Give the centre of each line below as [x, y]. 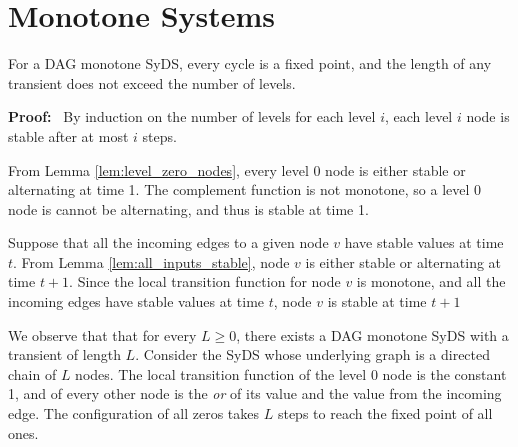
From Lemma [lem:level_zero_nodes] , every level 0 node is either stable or [237, 169]
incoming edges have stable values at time [136, 301]
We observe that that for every [102, 334]
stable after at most [68, 135]
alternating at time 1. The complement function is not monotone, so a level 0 [245, 189]
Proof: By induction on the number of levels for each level [192, 116]
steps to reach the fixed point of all [385, 413]
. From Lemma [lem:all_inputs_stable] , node [151, 261]
